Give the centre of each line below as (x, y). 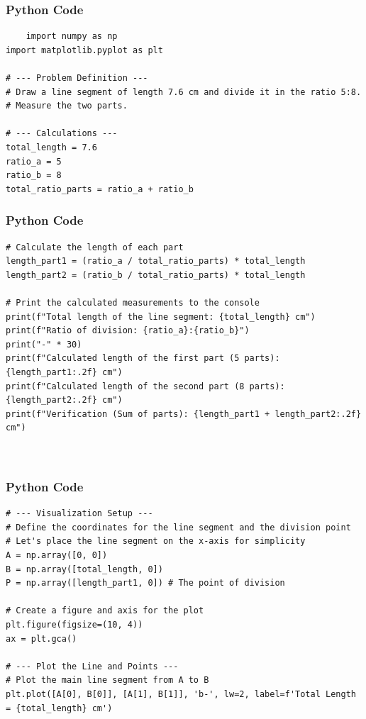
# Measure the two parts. (67, 106)
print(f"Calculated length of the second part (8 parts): (145, 386)
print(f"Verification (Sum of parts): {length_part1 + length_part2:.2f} (184, 414)
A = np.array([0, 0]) (57, 556)
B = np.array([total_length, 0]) (84, 569)
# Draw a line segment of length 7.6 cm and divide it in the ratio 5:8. (184, 92)
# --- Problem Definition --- (77, 78)
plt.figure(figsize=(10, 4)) (74, 625)
